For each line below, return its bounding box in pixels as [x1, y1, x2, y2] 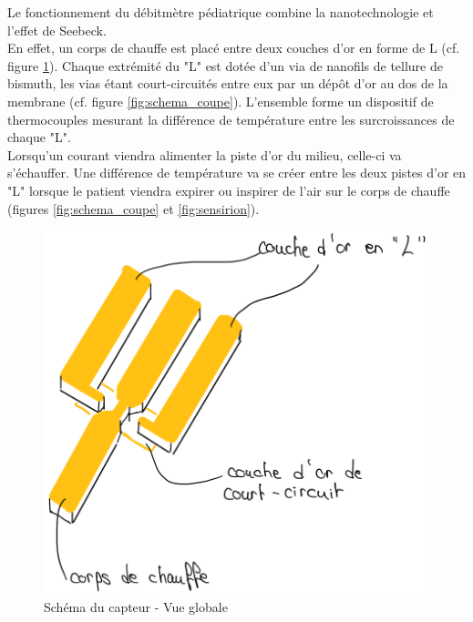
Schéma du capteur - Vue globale [44, 597, 228, 617]
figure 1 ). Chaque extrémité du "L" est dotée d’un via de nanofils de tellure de [7, 56, 443, 75]
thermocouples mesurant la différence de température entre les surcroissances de [7, 109, 455, 128]
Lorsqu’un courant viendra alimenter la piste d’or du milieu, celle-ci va [7, 145, 402, 164]
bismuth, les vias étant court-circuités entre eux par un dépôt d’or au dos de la [7, 74, 448, 93]
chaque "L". [7, 127, 71, 147]
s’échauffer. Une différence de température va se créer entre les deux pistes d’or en [7, 163, 467, 182]
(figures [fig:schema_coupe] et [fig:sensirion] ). [7, 199, 260, 218]
